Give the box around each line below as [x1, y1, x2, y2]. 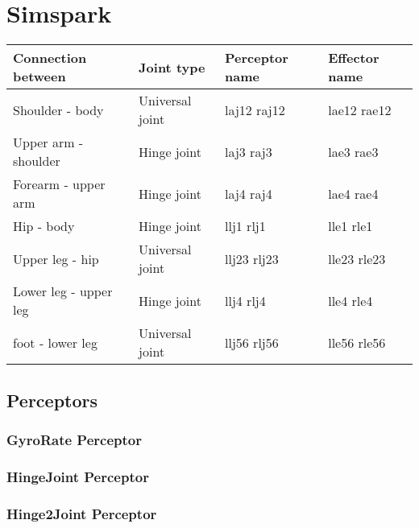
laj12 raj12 [224, 100, 285, 119]
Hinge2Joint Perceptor [6, 503, 157, 523]
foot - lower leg [13, 332, 97, 352]
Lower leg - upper [13, 282, 113, 301]
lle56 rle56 [328, 332, 386, 352]
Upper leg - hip [13, 249, 99, 268]
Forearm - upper [13, 175, 106, 194]
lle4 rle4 [328, 291, 373, 310]
